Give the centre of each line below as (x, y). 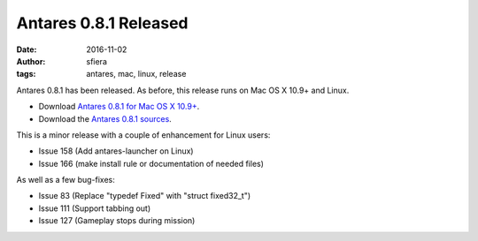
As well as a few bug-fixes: (66, 180)
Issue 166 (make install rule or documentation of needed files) (151, 163)
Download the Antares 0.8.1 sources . (105, 118)
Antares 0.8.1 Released (103, 23)
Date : (27, 49)
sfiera (97, 61)
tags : (26, 74)
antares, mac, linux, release (136, 74)
